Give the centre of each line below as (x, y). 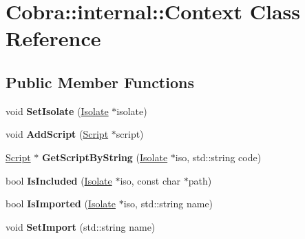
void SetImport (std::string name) (81, 226)
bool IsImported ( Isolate (61, 204)
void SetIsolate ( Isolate (57, 111)
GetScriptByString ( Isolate (105, 157)
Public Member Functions (100, 82)
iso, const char (150, 180)
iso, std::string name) (168, 204)
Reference (53, 38)
